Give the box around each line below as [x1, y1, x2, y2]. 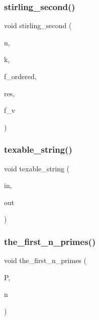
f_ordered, [4, 71, 37, 81]
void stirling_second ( [4, 20, 72, 31]
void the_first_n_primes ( [4, 255, 86, 266]
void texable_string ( [4, 163, 70, 173]
